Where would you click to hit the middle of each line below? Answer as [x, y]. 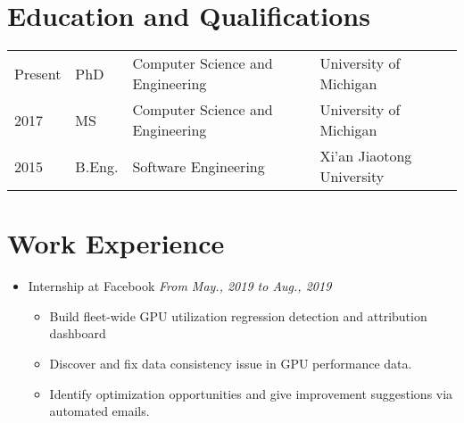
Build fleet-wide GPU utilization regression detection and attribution [238, 315]
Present [38, 73]
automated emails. [99, 411]
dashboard [78, 333]
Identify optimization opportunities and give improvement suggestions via [251, 393]
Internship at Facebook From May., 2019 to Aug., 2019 [180, 286]
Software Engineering [199, 166]
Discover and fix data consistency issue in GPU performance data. [231, 364]
